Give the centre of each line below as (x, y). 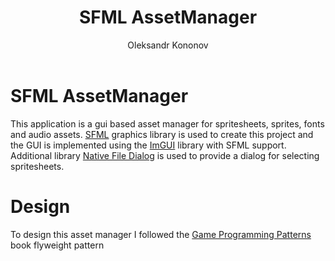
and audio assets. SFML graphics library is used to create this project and (162, 134)
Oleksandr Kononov (168, 45)
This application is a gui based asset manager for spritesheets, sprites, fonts (167, 123)
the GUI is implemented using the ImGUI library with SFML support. (148, 145)
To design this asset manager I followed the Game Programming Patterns (161, 234)
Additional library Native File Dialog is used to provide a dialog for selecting (165, 155)
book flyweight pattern (57, 245)
